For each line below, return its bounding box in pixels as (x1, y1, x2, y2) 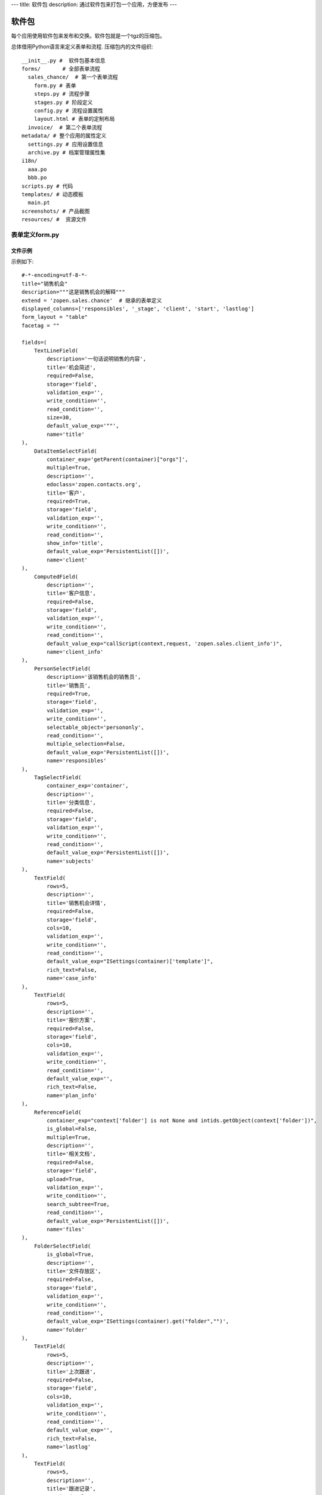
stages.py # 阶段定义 (33, 99, 93, 106)
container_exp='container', (47, 782, 129, 789)
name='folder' (47, 1326, 88, 1333)
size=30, (47, 414, 72, 421)
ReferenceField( (33, 1109, 82, 1115)
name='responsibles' (47, 757, 107, 764)
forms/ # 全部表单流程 (21, 66, 101, 72)
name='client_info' (47, 649, 104, 655)
